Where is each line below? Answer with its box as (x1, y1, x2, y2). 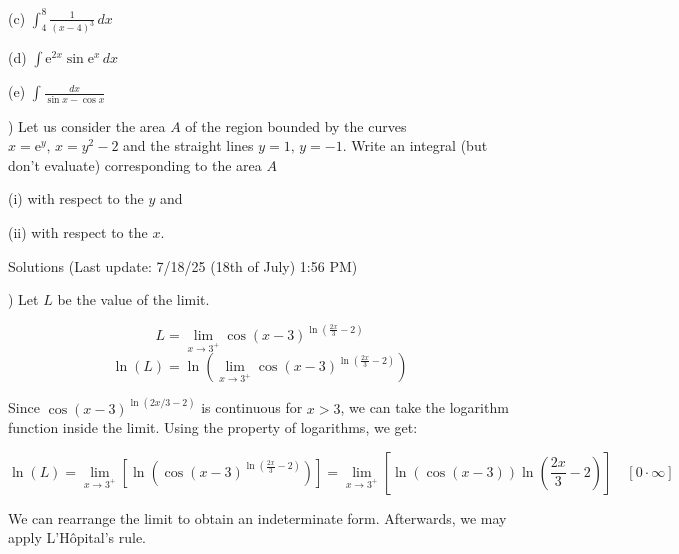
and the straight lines (123, 135, 254, 156)
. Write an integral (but (342, 135, 488, 156)
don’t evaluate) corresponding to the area (8, 154, 262, 175)
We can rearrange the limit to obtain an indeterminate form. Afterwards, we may (8, 507, 507, 528)
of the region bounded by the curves (185, 115, 407, 136)
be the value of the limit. (57, 289, 210, 310)
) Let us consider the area (8, 115, 166, 136)
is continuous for (201, 397, 303, 418)
